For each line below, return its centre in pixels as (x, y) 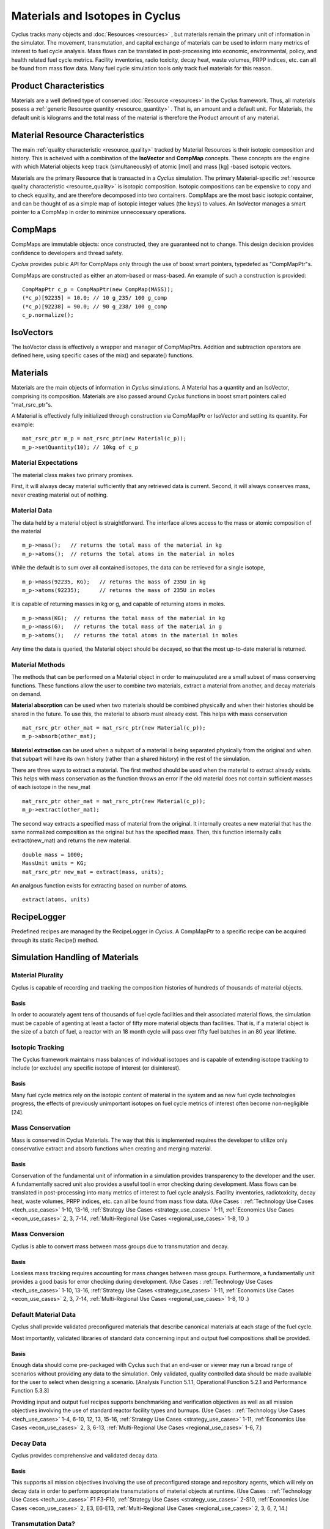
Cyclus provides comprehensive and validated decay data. (85, 1456)
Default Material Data (44, 1315)
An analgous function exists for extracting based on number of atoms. (99, 885)
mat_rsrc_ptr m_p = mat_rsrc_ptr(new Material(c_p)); (104, 439)
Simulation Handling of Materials (75, 957)
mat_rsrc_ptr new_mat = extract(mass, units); (93, 872)
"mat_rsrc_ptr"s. (32, 405)
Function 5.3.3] (30, 1391)
